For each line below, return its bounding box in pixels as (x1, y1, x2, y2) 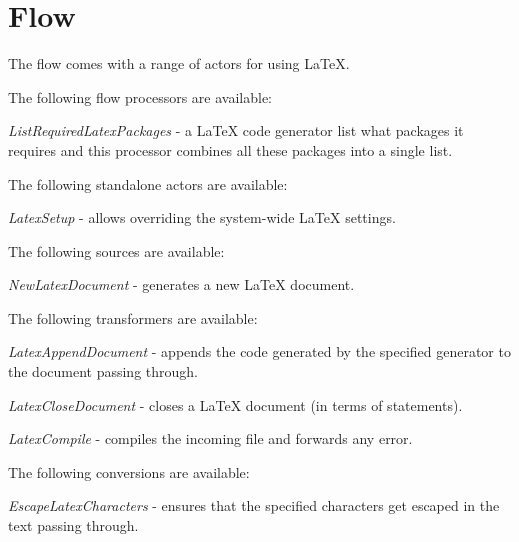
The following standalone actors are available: (8, 173, 288, 194)
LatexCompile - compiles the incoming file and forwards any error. (8, 428, 413, 449)
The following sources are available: (8, 240, 225, 261)
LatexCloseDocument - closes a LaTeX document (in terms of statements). (8, 394, 463, 415)
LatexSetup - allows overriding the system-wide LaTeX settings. (8, 207, 396, 228)
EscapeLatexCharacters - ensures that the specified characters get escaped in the (8, 495, 500, 516)
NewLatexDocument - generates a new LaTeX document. (8, 274, 355, 295)
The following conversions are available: (8, 461, 250, 482)
